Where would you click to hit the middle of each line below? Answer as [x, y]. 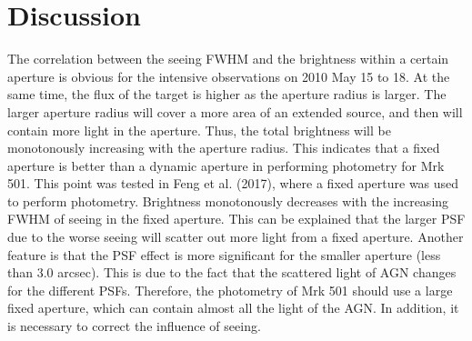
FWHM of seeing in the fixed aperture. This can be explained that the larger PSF [236, 219]
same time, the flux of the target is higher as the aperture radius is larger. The [227, 94]
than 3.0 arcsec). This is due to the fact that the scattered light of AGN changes [232, 272]
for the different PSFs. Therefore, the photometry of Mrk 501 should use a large [230, 290]
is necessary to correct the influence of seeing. [134, 326]
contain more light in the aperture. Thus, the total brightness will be [199, 130]
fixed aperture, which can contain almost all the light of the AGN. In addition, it [233, 308]
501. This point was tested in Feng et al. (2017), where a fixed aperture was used [233, 183]
